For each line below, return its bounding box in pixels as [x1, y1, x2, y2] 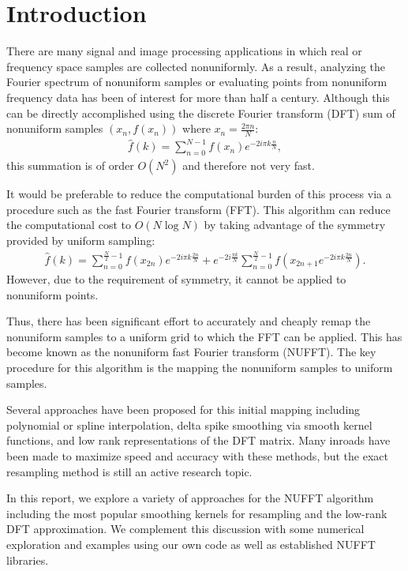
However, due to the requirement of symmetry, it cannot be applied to [6, 271, 346, 287]
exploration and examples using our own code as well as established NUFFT [6, 535, 376, 552]
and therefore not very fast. [182, 157, 315, 174]
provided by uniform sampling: [6, 232, 155, 249]
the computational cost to [6, 216, 131, 233]
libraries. [6, 551, 49, 568]
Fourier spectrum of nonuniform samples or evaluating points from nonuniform [6, 73, 387, 90]
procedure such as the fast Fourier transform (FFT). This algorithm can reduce [6, 201, 391, 217]
